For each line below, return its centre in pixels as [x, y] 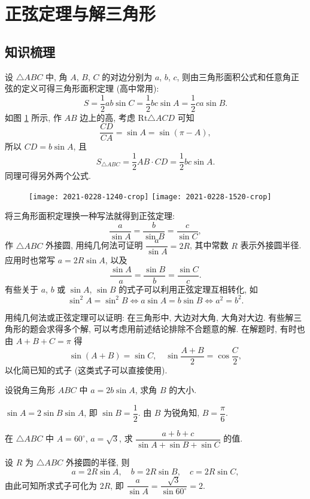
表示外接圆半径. [271, 245]
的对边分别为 [127, 76]
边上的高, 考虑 [107, 117]
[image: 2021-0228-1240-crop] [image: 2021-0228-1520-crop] [150, 197]
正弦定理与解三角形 [80, 13]
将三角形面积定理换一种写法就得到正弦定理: [90, 216]
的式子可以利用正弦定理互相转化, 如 [188, 289]
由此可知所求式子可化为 [51, 485]
